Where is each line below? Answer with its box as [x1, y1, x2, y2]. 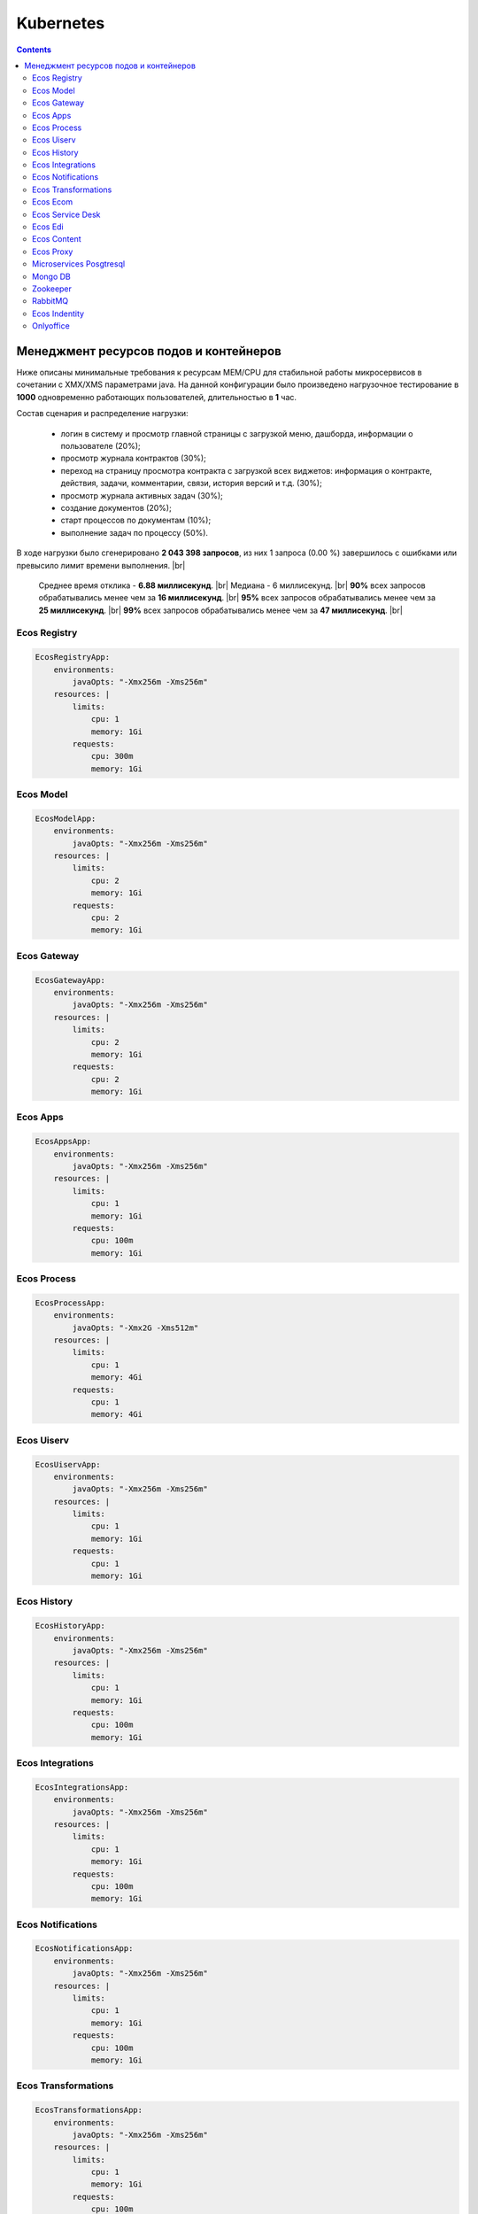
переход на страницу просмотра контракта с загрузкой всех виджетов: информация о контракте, [60, 465, 433, 476]
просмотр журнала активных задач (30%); [60, 490, 223, 500]
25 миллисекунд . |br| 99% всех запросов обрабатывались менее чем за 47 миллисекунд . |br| [38, 605, 403, 615]
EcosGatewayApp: [35, 975, 106, 985]
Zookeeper [32, 283, 73, 294]
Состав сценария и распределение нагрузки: [16, 408, 189, 419]
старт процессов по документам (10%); [60, 515, 212, 526]
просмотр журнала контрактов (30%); [60, 453, 207, 464]
